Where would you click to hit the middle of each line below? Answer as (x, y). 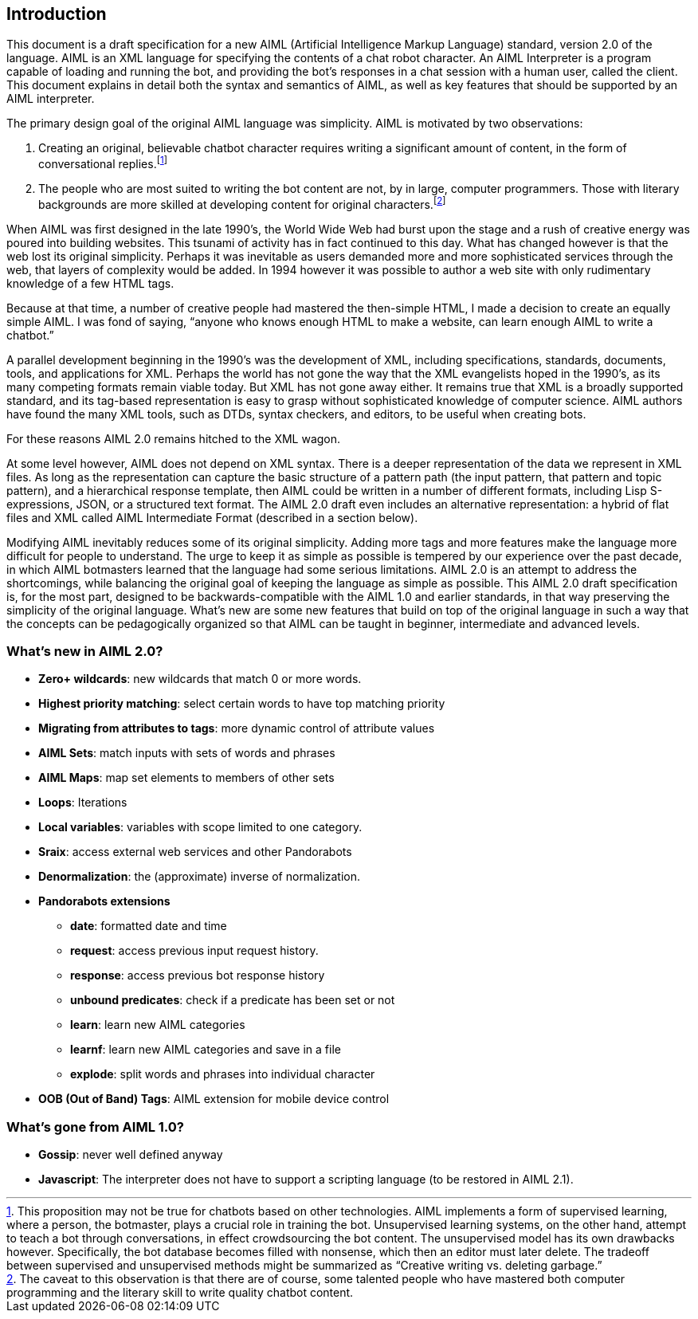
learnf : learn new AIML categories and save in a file (206, 1050)
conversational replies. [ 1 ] (103, 163)
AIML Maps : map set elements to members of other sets (186, 778)
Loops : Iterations (83, 803)
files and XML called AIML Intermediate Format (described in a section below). (212, 517)
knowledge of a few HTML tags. (90, 283)
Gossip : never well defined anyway (131, 1155)
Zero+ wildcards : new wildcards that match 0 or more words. (200, 679)
